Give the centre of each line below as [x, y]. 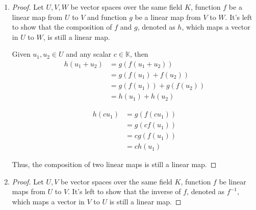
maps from [29, 191]
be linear [233, 181]
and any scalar [89, 54]
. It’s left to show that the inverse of [124, 191]
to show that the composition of [62, 27]
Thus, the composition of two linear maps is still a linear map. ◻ [114, 164]
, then [139, 54]
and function [107, 17]
